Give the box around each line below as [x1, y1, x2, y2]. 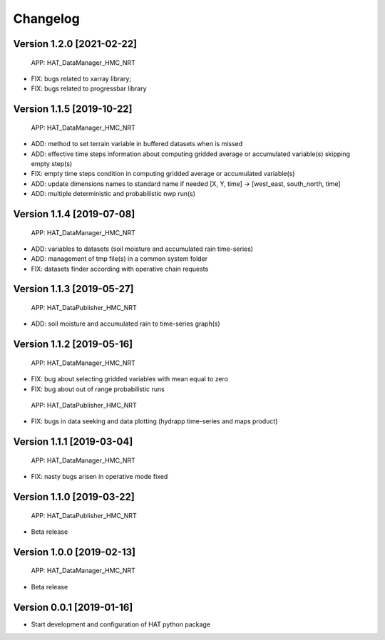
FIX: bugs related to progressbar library [31, 84, 147, 93]
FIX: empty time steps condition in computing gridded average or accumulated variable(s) [31, 170, 295, 178]
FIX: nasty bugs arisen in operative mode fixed [31, 473, 168, 481]
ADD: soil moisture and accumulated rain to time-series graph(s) [31, 319, 220, 328]
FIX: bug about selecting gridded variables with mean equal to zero [31, 375, 228, 383]
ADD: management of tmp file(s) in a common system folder [31, 254, 208, 263]
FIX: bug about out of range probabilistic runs [31, 385, 165, 393]
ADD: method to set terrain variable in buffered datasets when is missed [31, 140, 243, 148]
